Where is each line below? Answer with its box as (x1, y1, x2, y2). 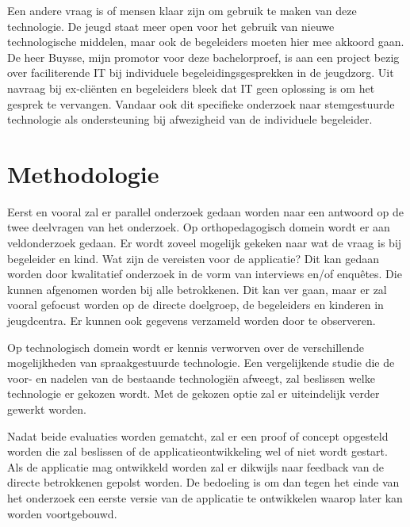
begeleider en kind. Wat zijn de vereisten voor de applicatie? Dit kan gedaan (7, 250, 380, 266)
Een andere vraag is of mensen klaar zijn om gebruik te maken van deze (7, 2, 357, 18)
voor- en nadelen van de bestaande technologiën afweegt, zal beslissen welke (7, 369, 375, 386)
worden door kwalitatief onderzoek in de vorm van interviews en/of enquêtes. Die (7, 265, 402, 282)
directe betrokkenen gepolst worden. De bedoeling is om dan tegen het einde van (7, 474, 400, 491)
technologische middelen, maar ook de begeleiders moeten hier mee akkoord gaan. (7, 33, 404, 50)
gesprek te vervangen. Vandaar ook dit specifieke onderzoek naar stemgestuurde (7, 95, 395, 112)
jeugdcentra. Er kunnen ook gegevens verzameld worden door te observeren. (7, 312, 376, 329)
